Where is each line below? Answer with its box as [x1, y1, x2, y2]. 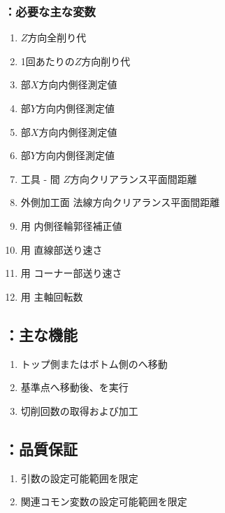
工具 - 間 [20, 171, 60, 186]
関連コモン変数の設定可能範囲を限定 [20, 494, 187, 509]
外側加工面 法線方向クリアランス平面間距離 [20, 195, 220, 210]
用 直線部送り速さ [20, 242, 103, 256]
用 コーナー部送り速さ [20, 266, 122, 280]
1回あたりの [20, 53, 75, 68]
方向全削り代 [27, 30, 87, 45]
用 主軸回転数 [20, 289, 83, 303]
